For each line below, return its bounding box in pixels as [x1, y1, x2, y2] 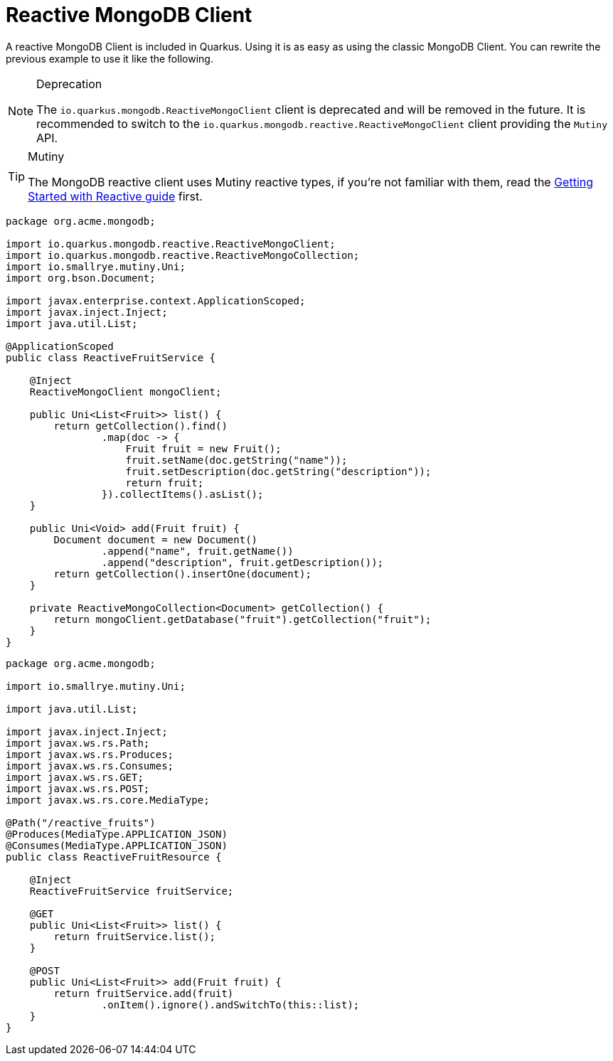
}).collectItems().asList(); [101, 488, 264, 500]
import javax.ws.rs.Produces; [6, 748, 174, 760]
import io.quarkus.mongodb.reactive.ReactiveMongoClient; [6, 238, 336, 250]
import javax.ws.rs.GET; [6, 771, 144, 783]
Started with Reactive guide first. [28, 188, 203, 203]
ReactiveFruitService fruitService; [29, 885, 234, 897]
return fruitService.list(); [53, 930, 216, 942]
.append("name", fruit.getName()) [101, 545, 294, 557]
